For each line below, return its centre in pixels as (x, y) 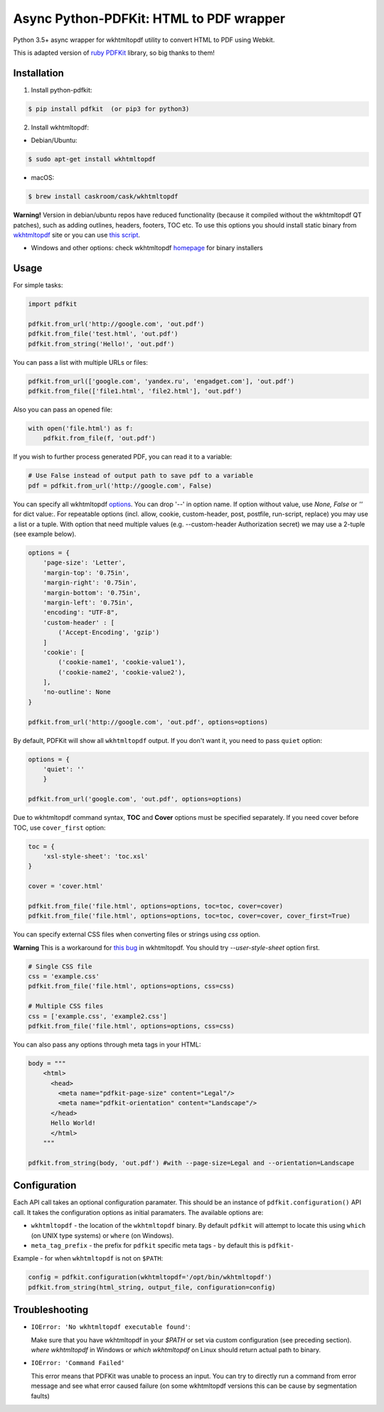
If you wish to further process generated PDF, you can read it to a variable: (123, 457)
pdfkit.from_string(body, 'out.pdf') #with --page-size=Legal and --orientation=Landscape (191, 1163)
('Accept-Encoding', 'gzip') (109, 632)
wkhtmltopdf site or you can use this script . (77, 235)
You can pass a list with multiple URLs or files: (81, 362)
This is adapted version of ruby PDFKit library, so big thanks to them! (114, 53)
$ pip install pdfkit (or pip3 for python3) (109, 109)
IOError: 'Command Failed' (78, 1363)
